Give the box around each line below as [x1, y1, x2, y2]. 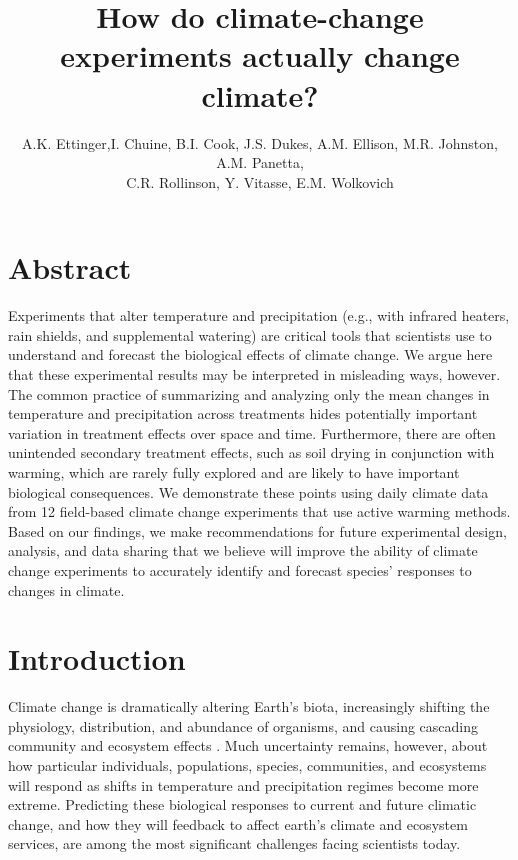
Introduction [8, 638, 186, 679]
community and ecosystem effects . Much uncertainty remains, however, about [8, 735, 488, 756]
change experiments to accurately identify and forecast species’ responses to [8, 559, 472, 580]
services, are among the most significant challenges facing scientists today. [8, 833, 461, 854]
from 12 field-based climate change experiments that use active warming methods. [8, 501, 511, 522]
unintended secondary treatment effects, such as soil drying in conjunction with [8, 442, 495, 463]
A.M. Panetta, [216, 152, 304, 173]
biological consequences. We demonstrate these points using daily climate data [8, 481, 489, 502]
